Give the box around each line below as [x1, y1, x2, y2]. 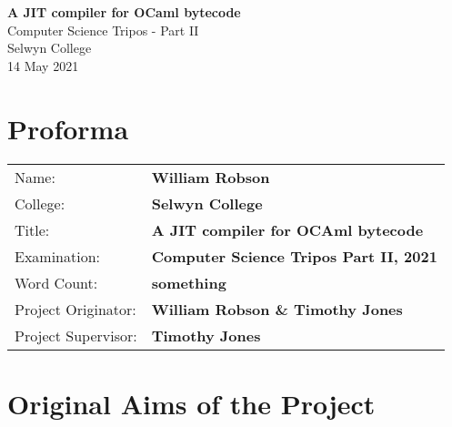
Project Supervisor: [15, 324, 137, 346]
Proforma [7, 109, 129, 147]
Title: [15, 219, 50, 240]
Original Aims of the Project [7, 384, 376, 422]
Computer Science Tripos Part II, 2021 [151, 245, 437, 267]
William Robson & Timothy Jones [151, 298, 403, 320]
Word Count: [15, 271, 98, 293]
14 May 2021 [7, 56, 79, 75]
